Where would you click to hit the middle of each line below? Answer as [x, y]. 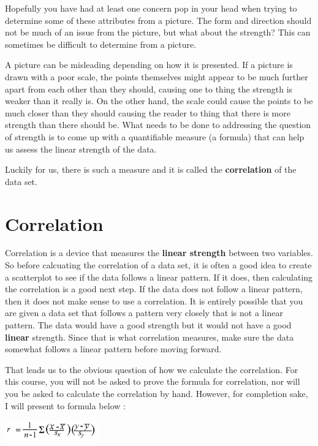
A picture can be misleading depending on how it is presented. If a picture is [149, 65]
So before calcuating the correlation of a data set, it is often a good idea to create [158, 265]
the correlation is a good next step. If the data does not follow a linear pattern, [154, 289]
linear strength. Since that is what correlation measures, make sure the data [150, 337]
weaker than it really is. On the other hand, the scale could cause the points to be [159, 101]
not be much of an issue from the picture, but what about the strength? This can [158, 32]
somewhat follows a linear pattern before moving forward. [113, 349]
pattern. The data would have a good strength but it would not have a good [148, 325]
